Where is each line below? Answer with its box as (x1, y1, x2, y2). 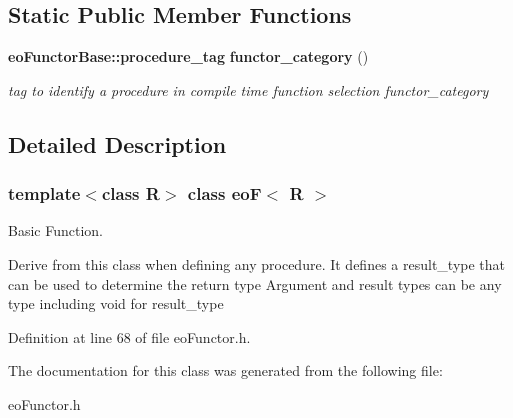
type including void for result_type (8, 293, 224, 314)
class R (101, 181, 160, 206)
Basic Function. (8, 220, 103, 241)
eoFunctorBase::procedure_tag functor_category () (8, 46, 369, 67)
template (8, 181, 81, 206)
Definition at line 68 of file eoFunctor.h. (8, 326, 251, 347)
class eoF (187, 181, 262, 206)
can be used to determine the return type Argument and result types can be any (8, 273, 502, 294)
